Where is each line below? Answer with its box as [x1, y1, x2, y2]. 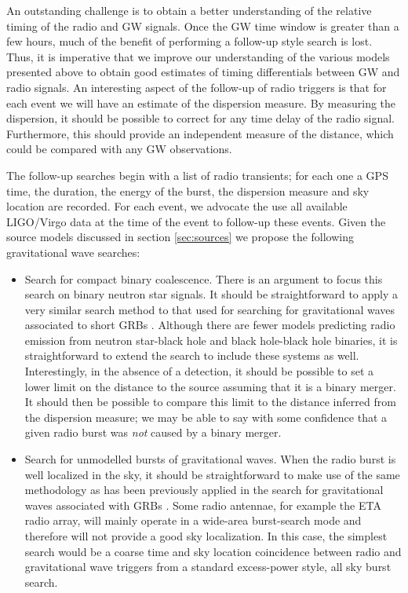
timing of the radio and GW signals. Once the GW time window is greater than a [6, 17, 399, 34]
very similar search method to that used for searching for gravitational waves [24, 301, 395, 317]
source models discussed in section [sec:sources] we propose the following [6, 229, 355, 245]
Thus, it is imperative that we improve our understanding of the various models [6, 48, 390, 64]
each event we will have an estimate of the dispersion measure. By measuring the [6, 94, 396, 111]
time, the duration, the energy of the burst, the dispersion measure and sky [6, 182, 370, 199]
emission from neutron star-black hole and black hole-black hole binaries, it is [24, 331, 398, 348]
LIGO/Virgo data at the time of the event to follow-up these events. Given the [6, 213, 386, 229]
